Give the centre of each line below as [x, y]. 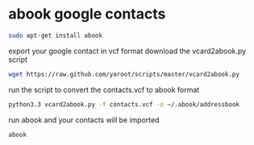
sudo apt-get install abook [56, 35]
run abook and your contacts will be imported [84, 120]
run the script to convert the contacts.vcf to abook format [104, 89]
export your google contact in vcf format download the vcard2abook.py [127, 51]
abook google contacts [87, 14]
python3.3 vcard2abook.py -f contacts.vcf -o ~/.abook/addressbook [124, 104]
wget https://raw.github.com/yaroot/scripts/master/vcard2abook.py [124, 74]
